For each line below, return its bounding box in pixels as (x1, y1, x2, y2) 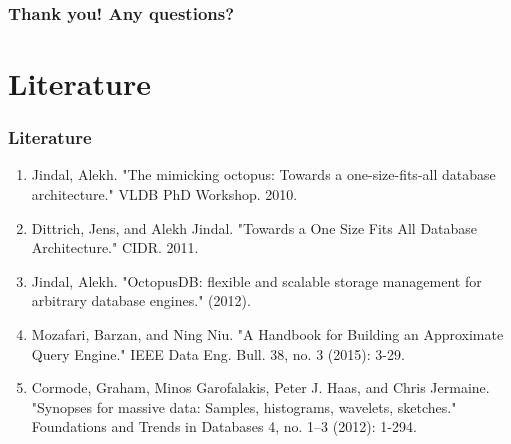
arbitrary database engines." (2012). (31, 290, 251, 311)
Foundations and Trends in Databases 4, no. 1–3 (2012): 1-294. (31, 416, 417, 437)
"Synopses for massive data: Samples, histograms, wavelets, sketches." (31, 396, 457, 417)
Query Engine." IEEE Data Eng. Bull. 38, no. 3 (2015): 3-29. (31, 343, 405, 364)
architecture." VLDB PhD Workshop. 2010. (31, 184, 298, 205)
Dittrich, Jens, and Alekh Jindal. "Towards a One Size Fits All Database (31, 217, 478, 238)
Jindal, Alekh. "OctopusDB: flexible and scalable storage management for (31, 270, 482, 291)
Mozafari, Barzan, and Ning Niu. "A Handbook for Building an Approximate (31, 324, 504, 344)
